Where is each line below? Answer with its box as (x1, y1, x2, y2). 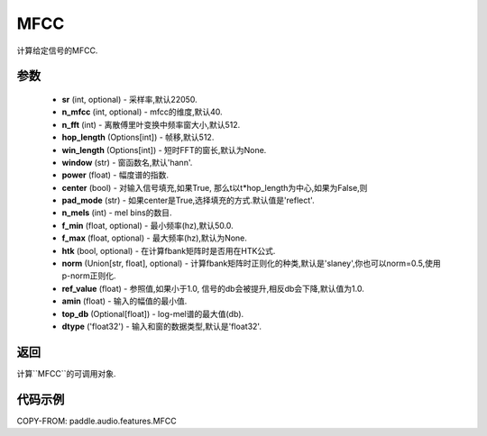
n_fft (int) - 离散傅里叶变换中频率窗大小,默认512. (61, 119, 241, 130)
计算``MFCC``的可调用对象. (16, 368, 116, 378)
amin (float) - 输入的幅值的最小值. (61, 295, 188, 306)
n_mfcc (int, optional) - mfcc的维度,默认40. (61, 106, 223, 117)
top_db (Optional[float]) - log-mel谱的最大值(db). (61, 308, 244, 319)
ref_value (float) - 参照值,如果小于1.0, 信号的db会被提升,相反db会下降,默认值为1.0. (61, 283, 364, 294)
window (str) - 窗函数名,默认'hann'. (61, 157, 193, 168)
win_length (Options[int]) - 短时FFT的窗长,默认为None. (61, 144, 267, 155)
